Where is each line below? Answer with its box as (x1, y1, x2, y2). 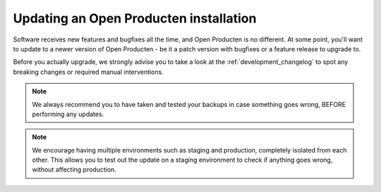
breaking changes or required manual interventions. (13, 68, 164, 76)
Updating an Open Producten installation (13, 11, 257, 26)
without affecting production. (32, 165, 116, 174)
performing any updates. (32, 110, 104, 118)
